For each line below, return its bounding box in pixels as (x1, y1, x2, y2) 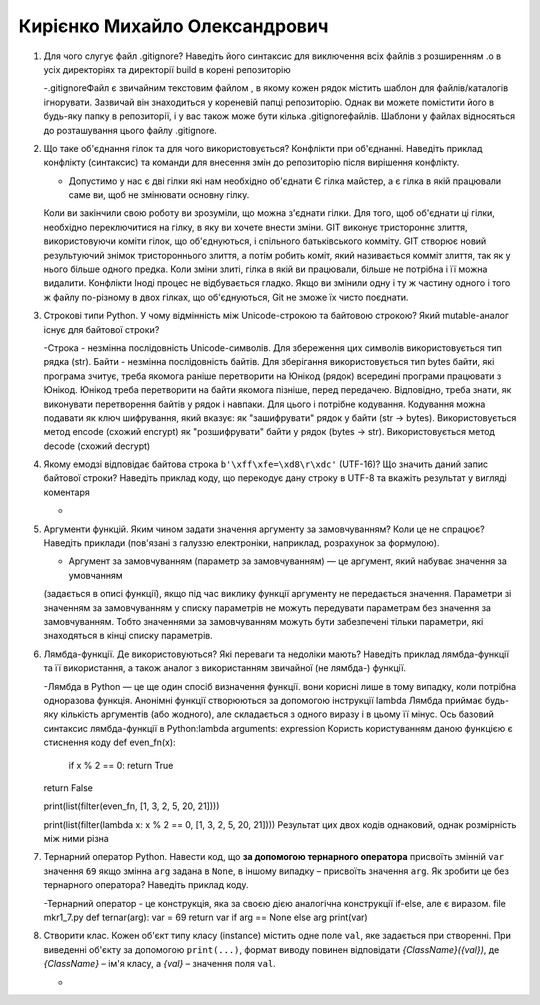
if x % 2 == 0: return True (68, 759, 174, 771)
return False (43, 781, 94, 794)
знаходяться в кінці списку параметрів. (43, 630, 214, 642)
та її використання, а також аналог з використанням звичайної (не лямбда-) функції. (43, 662, 407, 674)
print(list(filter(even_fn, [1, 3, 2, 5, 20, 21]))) (43, 800, 220, 812)
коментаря (43, 486, 90, 498)
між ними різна (43, 833, 109, 845)
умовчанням (68, 569, 123, 581)
